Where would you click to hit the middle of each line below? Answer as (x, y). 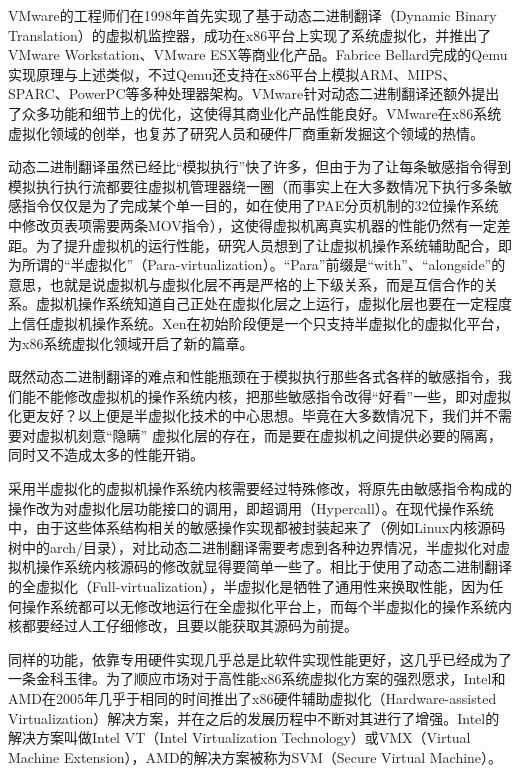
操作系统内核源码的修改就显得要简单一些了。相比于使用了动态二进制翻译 (273, 566)
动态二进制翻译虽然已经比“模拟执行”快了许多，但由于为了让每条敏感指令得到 (260, 166)
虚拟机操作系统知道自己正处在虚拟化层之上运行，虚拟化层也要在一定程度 (273, 303)
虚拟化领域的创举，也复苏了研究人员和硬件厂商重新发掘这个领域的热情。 (246, 132)
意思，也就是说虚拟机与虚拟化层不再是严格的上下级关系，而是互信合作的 (246, 283)
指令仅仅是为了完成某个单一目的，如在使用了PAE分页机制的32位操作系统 (260, 205)
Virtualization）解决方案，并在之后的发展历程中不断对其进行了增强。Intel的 (254, 717)
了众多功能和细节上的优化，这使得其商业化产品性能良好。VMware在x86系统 (255, 112)
